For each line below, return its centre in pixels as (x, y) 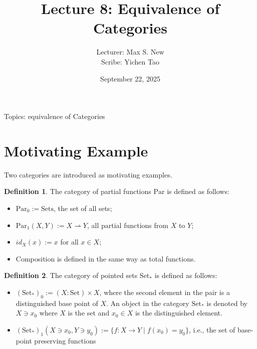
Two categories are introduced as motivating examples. (88, 174)
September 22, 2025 (130, 78)
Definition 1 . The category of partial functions (78, 191)
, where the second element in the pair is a (165, 292)
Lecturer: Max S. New (130, 52)
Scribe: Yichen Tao (130, 61)
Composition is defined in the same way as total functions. (106, 258)
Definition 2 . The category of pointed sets (71, 275)
